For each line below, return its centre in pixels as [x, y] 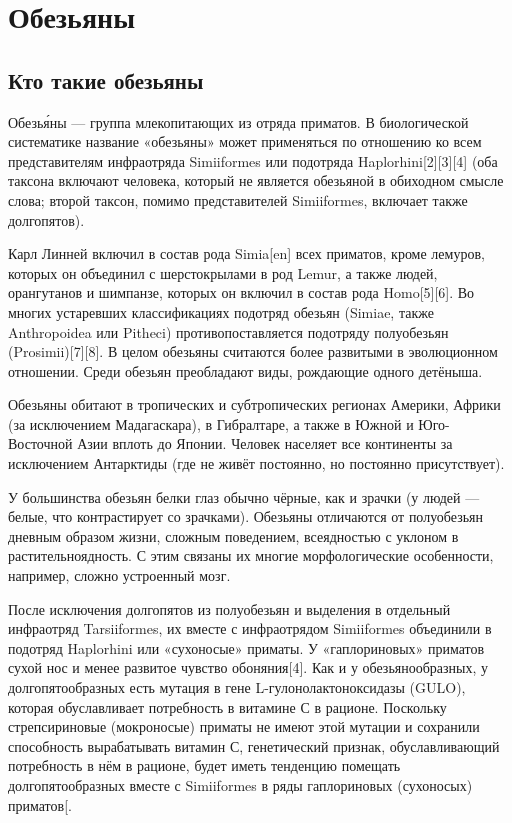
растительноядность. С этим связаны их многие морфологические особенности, [251, 555]
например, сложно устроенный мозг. [119, 575]
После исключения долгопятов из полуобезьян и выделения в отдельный [229, 608]
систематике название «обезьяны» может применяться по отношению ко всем [245, 141]
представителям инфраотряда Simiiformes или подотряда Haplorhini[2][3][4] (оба [253, 160]
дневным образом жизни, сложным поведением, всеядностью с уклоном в [233, 535]
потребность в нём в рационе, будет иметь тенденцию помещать [204, 765]
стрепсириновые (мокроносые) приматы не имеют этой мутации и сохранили [244, 726]
